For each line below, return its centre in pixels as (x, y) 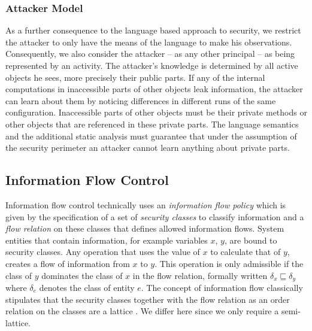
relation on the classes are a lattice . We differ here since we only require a (142, 311)
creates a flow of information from (68, 263)
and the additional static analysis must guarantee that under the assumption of (151, 136)
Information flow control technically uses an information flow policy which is (146, 204)
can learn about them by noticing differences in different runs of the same (141, 100)
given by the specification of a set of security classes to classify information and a (155, 216)
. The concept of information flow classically (222, 287)
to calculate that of (246, 252)
